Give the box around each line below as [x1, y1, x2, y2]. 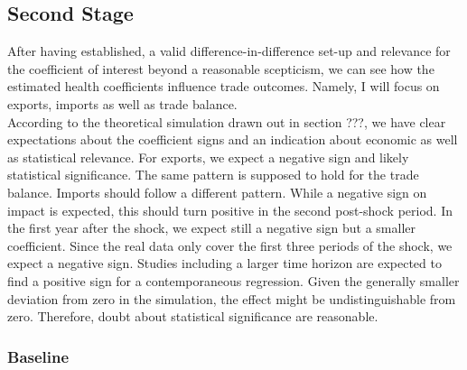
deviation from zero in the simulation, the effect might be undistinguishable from [7, 289, 456, 308]
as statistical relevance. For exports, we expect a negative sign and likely [7, 147, 409, 166]
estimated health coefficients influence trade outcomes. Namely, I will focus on [7, 77, 440, 96]
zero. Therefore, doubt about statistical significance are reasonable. [7, 307, 378, 326]
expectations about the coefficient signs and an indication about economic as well [7, 130, 458, 149]
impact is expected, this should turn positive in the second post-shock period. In [7, 200, 453, 219]
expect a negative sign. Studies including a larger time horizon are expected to [7, 254, 442, 273]
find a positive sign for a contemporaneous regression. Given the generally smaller [7, 271, 460, 290]
